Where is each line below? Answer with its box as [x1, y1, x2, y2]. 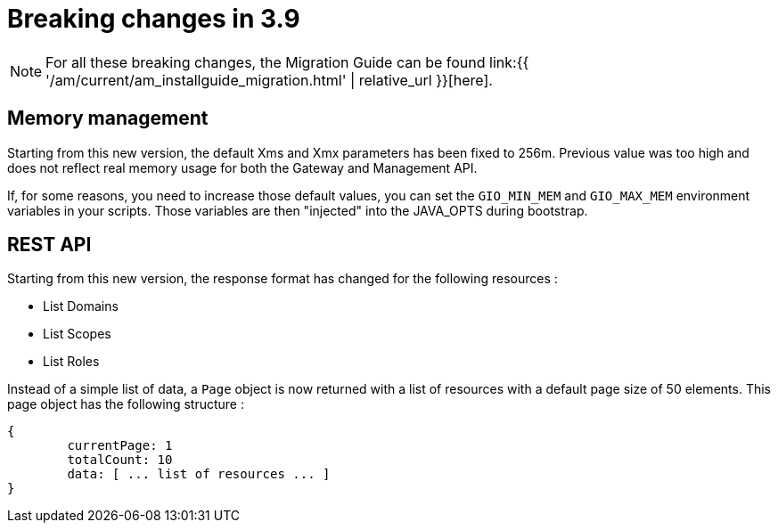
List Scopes [43, 326, 111, 342]
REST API [7, 233, 92, 257]
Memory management [7, 107, 209, 130]
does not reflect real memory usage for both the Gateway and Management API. [7, 159, 478, 175]
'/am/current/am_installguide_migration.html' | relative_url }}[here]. [45, 70, 493, 89]
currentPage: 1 [67, 438, 173, 453]
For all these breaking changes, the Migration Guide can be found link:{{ [45, 53, 529, 71]
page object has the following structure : [7, 396, 244, 412]
